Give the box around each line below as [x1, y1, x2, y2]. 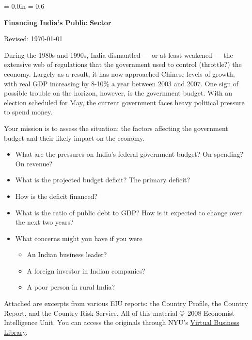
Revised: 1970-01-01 [4, 33, 63, 44]
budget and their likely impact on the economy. [4, 132, 145, 143]
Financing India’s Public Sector [4, 17, 111, 27]
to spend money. [4, 107, 53, 117]
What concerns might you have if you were [15, 233, 142, 243]
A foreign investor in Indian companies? [27, 265, 145, 275]
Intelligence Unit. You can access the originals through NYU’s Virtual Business [4, 317, 239, 327]
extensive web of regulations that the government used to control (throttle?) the [4, 59, 242, 69]
